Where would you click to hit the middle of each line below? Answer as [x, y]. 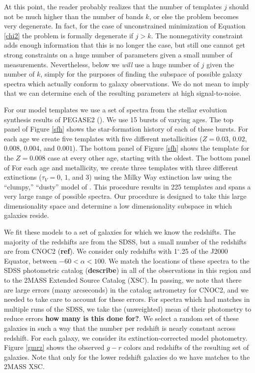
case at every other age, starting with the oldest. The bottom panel [149, 157]
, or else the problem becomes [194, 16]
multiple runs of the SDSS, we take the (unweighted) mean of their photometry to [128, 308]
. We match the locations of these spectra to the [177, 260]
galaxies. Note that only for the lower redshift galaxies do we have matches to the [127, 357]
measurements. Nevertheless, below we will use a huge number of [102, 64]
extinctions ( [23, 177]
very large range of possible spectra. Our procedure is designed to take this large [125, 196]
